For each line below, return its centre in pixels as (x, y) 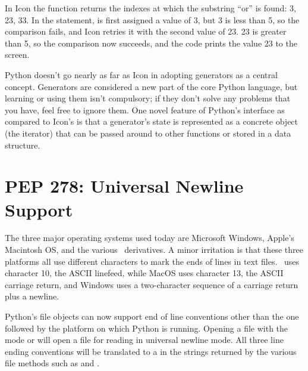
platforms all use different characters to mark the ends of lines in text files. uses (152, 261)
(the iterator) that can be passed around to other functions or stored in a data (148, 133)
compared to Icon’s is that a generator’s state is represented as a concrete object (152, 121)
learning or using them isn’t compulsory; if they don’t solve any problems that (148, 98)
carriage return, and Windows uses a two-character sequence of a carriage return (152, 284)
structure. (23, 145)
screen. (17, 55)
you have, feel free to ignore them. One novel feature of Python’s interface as (145, 109)
